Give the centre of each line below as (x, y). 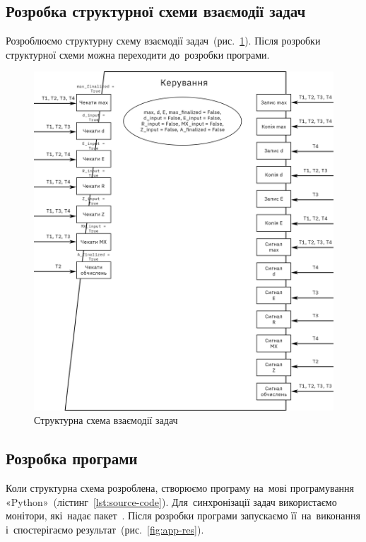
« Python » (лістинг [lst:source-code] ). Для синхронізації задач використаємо (171, 501)
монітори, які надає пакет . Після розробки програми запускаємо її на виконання (183, 516)
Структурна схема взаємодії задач (106, 420)
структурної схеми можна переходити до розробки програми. (138, 54)
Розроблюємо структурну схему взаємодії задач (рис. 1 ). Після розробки (163, 41)
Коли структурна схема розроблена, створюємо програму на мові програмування (180, 488)
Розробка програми (72, 458)
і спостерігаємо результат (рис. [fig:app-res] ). (105, 529)
